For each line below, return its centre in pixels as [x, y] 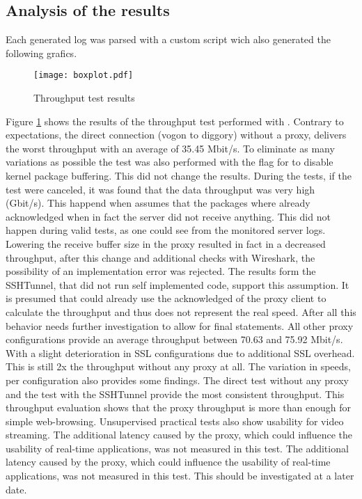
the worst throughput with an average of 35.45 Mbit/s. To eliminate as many [170, 148]
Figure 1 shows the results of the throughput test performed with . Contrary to [175, 121]
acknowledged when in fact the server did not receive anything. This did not [168, 216]
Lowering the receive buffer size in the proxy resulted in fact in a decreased [166, 243]
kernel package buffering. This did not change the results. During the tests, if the [179, 176]
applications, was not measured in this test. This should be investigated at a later [180, 476]
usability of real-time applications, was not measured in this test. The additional [177, 448]
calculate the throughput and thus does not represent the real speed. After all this [181, 311]
